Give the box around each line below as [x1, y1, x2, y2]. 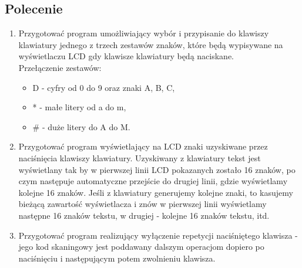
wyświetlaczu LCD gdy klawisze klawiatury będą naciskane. [18, 50, 234, 62]
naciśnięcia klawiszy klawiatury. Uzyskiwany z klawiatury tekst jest [18, 151, 261, 164]
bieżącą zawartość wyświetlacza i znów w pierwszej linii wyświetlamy [18, 198, 267, 210]
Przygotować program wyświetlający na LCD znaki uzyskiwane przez [18, 140, 268, 152]
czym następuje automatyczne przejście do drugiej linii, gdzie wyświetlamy [18, 175, 288, 187]
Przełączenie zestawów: [18, 61, 102, 73]
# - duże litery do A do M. [32, 120, 130, 133]
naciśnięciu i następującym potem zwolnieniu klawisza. [18, 252, 216, 264]
